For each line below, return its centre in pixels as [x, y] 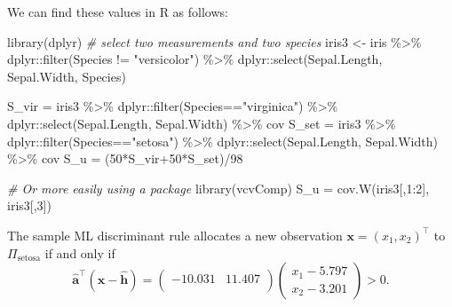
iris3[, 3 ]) [29, 205]
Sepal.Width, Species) [67, 76]
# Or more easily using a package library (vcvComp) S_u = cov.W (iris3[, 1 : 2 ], [218, 188]
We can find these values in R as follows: [118, 12]
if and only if [80, 252]
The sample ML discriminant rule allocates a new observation [175, 235]
